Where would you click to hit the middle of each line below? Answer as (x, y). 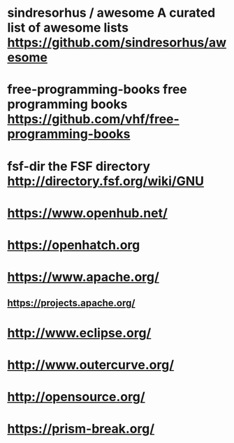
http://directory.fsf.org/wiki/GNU (106, 181)
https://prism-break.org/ (81, 429)
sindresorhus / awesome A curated (111, 13)
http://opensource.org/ (76, 397)
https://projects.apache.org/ (71, 303)
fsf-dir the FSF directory (79, 166)
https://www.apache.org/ (83, 277)
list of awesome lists (68, 28)
